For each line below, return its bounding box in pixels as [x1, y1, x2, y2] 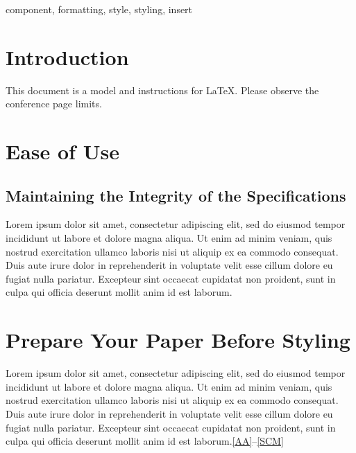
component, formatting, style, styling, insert [6, 2, 193, 16]
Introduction [6, 42, 129, 71]
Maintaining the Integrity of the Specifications [6, 184, 346, 206]
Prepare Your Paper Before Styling [6, 326, 350, 354]
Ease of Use [6, 137, 119, 166]
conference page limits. [6, 96, 102, 111]
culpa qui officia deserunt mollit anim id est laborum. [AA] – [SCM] [6, 434, 284, 448]
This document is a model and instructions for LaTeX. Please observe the [6, 82, 319, 97]
